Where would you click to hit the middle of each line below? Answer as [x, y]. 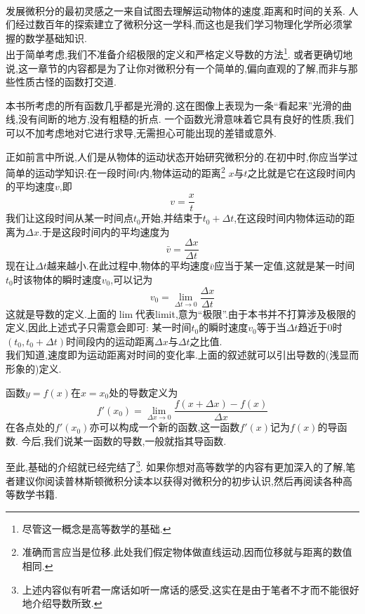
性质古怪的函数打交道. [66, 82]
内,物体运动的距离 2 [182, 172]
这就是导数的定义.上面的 [61, 313]
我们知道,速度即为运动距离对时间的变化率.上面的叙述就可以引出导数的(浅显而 [182, 355]
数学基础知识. [56, 38]
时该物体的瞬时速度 [57, 279]
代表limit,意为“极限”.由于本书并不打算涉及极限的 [246, 313]
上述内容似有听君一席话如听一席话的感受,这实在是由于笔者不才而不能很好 [191, 589]
